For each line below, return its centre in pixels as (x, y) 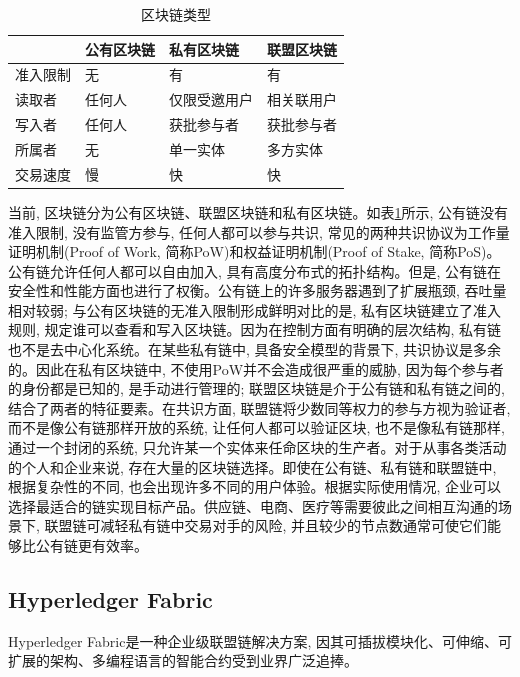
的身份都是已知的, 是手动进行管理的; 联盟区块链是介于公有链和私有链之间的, (256, 388)
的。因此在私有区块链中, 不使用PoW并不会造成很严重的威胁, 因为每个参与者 (256, 368)
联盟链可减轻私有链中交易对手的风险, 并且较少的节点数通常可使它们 (266, 525)
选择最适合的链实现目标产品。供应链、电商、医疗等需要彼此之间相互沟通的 (253, 505)
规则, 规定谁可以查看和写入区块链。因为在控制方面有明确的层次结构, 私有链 (255, 329)
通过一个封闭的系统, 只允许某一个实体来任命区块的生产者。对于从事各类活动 (257, 447)
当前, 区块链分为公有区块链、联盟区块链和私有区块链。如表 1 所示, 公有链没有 (258, 211)
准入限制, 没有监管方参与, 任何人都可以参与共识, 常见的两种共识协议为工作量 (259, 231)
